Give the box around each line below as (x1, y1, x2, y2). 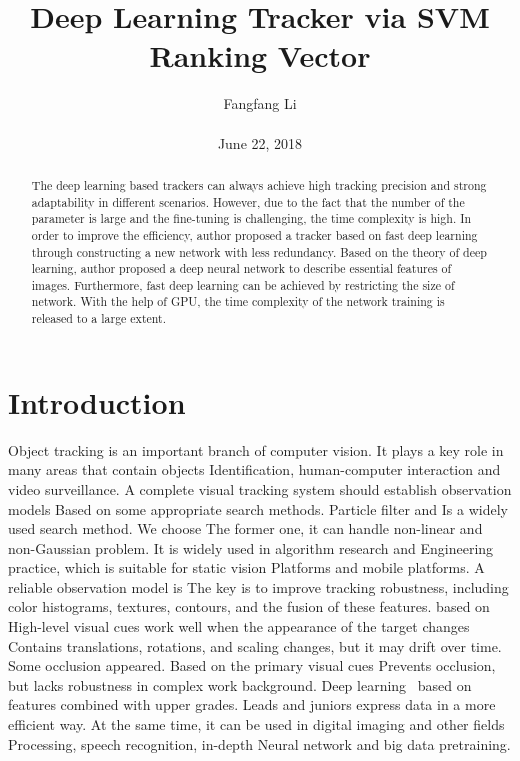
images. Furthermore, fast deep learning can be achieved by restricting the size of (31, 276, 455, 293)
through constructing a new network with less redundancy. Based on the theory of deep (31, 243, 487, 260)
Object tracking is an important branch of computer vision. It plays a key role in (8, 439, 504, 460)
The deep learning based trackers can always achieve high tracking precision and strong (31, 176, 487, 193)
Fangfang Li (223, 93, 297, 114)
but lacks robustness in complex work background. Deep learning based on (8, 674, 472, 695)
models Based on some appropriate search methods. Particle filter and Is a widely (8, 498, 508, 519)
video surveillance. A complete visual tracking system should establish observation (8, 478, 512, 499)
